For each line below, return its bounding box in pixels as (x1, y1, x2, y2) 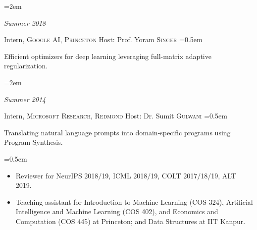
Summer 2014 (4, 94, 46, 104)
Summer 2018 (4, 17, 46, 28)
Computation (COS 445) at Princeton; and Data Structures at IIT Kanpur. (15, 216, 246, 226)
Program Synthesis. (4, 137, 63, 147)
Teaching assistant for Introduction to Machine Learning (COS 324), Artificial (15, 196, 253, 207)
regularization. (4, 60, 48, 71)
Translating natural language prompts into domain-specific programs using (4, 127, 231, 137)
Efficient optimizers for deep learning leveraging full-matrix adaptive (4, 51, 211, 61)
